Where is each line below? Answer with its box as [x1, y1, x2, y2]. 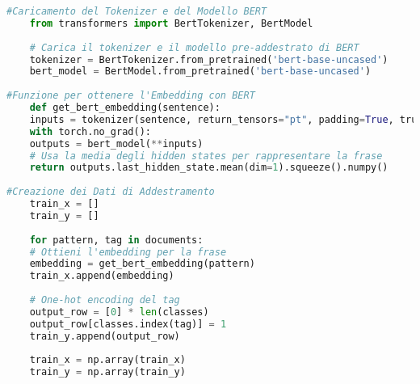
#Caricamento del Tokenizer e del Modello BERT [6, 6, 267, 17]
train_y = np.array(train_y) [29, 366, 186, 378]
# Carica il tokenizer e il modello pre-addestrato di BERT [29, 41, 359, 53]
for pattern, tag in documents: [29, 234, 204, 246]
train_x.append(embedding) [29, 270, 174, 282]
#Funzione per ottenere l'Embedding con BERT [6, 90, 255, 102]
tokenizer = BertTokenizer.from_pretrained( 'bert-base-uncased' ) [29, 53, 388, 65]
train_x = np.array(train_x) [29, 354, 186, 366]
